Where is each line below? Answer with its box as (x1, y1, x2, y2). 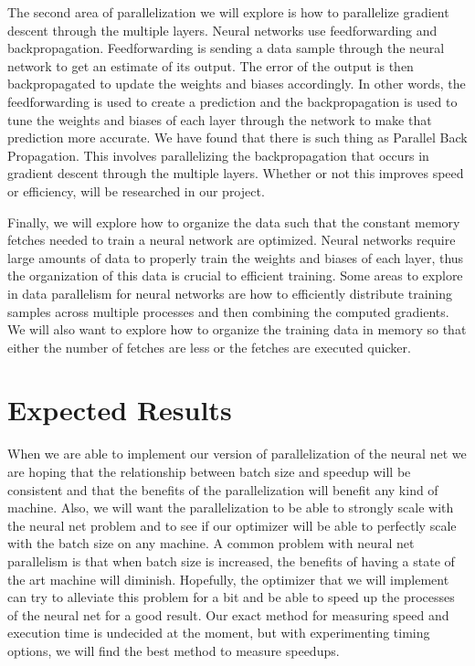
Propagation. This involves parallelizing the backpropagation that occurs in (7, 145, 429, 164)
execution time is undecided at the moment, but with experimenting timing (7, 623, 430, 642)
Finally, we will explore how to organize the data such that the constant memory (7, 212, 460, 231)
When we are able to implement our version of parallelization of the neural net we (7, 444, 467, 463)
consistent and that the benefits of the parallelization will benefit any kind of (7, 480, 438, 499)
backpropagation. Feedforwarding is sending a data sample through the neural (7, 38, 445, 58)
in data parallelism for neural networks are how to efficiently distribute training (7, 283, 453, 302)
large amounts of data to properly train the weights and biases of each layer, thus (7, 248, 464, 267)
